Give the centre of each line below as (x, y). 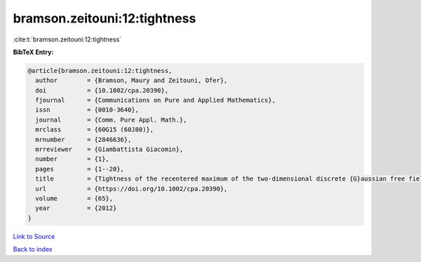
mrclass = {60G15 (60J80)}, (95, 130)
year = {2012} (76, 208)
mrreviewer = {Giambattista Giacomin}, (109, 150)
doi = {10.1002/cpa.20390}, (102, 90)
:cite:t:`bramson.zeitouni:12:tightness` (67, 39)
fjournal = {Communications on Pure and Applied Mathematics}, (156, 100)
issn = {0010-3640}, (87, 110)
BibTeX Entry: (33, 52)
